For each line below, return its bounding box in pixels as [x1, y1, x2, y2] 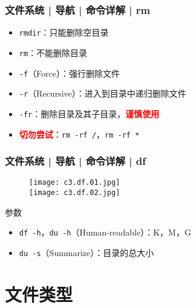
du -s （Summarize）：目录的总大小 [19, 246, 154, 258]
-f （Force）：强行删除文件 [19, 66, 120, 79]
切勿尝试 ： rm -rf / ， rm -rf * [19, 127, 140, 140]
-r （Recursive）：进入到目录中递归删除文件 [19, 87, 186, 100]
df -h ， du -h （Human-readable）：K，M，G [19, 226, 191, 239]
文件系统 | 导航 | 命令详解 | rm [5, 2, 151, 17]
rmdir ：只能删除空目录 [19, 26, 109, 39]
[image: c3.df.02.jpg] [29, 188, 120, 197]
